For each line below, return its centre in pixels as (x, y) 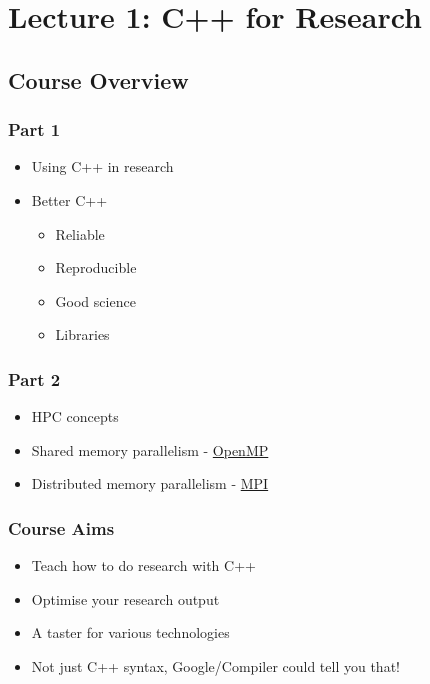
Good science (95, 300)
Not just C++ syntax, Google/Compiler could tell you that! (215, 665)
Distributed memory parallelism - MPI (150, 483)
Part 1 (34, 129)
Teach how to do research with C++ (143, 565)
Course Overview (98, 79)
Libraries (82, 334)
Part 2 (34, 378)
